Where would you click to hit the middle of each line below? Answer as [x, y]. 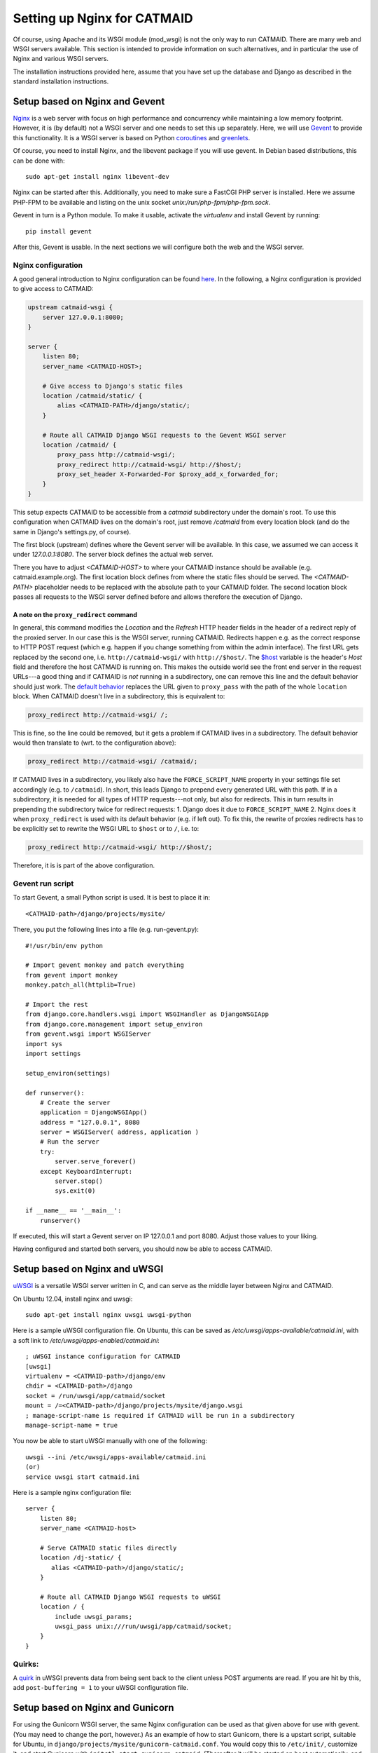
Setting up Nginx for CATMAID [103, 18]
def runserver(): [55, 1093]
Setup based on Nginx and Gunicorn [93, 1708]
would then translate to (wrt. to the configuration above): [94, 743]
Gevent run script [43, 884]
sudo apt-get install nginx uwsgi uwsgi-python [108, 1315]
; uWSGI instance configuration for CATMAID [103, 1356]
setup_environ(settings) [68, 1073]
